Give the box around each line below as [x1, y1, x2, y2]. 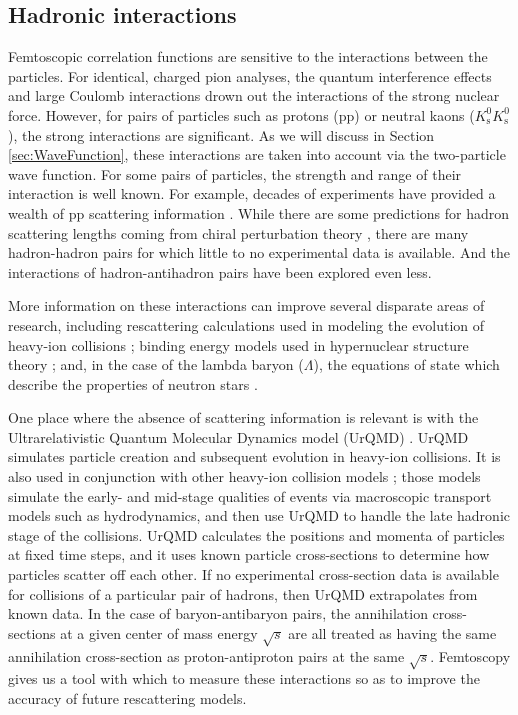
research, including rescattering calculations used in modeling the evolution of [8, 314, 485, 335]
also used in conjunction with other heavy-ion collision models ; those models [8, 466, 481, 487]
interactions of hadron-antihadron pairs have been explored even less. [8, 261, 432, 282]
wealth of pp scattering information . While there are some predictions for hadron [8, 202, 510, 223]
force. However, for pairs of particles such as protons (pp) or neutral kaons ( [8, 104, 475, 125]
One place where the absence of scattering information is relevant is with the [8, 407, 479, 428]
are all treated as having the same [288, 622, 497, 643]
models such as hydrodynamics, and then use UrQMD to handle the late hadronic [8, 505, 510, 526]
